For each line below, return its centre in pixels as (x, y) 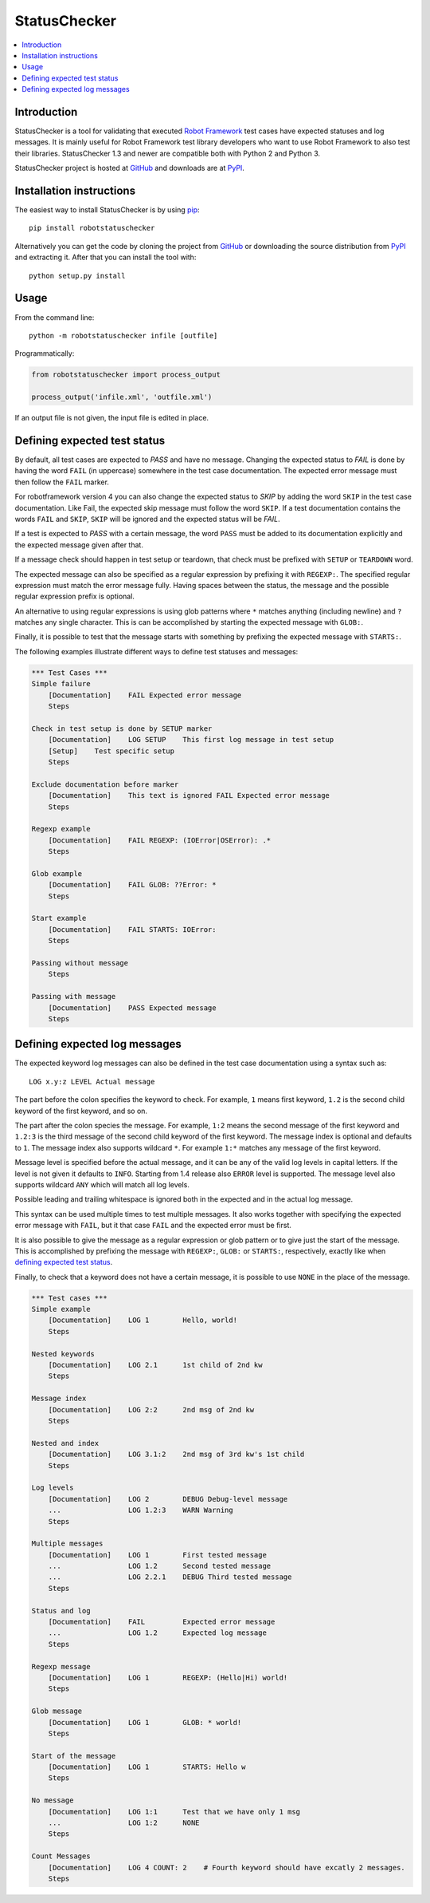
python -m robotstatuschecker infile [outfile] (123, 336)
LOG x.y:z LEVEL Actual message (92, 1082)
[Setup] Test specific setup (111, 751)
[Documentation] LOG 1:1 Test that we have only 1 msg (174, 1812)
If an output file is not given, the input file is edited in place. (112, 418)
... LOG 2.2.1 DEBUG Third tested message (170, 1577)
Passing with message (74, 997)
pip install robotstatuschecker (92, 228)
